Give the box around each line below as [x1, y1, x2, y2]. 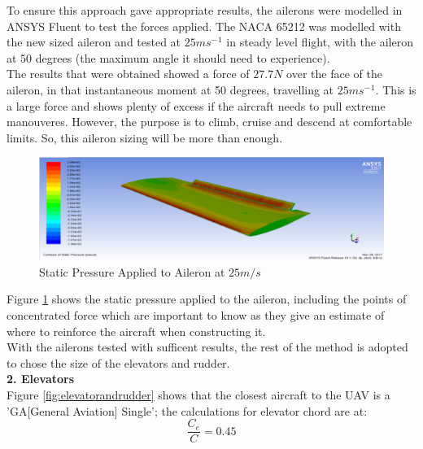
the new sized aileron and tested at [7, 33, 181, 50]
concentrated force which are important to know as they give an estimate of [7, 307, 385, 324]
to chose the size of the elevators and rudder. [7, 354, 230, 371]
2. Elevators [7, 370, 75, 387]
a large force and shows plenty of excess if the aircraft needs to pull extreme [7, 97, 386, 114]
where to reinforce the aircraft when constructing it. [7, 322, 266, 339]
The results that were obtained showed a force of [7, 65, 250, 82]
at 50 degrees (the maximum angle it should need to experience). [7, 49, 330, 66]
